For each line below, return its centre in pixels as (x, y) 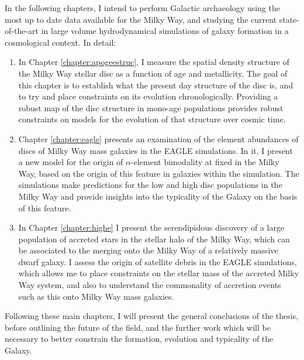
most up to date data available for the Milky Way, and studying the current (141, 19)
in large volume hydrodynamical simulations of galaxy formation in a (165, 31)
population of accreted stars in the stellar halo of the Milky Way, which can (154, 239)
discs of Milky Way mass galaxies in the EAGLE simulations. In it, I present (156, 150)
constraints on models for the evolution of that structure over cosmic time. (152, 119)
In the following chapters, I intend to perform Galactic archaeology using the (142, 8)
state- (289, 19)
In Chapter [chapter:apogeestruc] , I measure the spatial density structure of (154, 62)
